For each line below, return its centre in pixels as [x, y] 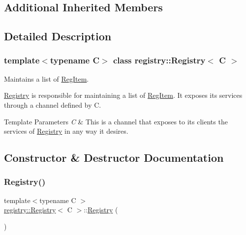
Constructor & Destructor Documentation [114, 158]
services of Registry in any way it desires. [66, 131]
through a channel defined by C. [53, 104]
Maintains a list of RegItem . [46, 78]
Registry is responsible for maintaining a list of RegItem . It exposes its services [123, 95]
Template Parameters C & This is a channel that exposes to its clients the [116, 121]
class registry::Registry [159, 60]
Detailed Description [58, 36]
